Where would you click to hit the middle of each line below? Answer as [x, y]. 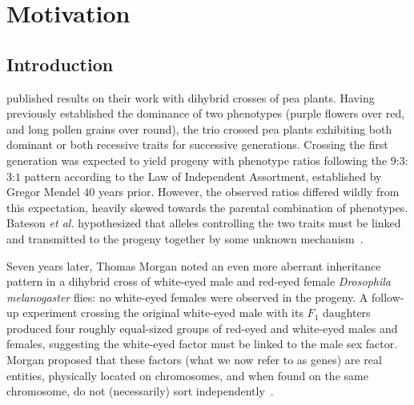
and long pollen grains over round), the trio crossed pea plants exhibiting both [199, 128]
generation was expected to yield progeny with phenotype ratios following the [197, 160]
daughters [346, 313]
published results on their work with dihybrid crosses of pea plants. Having [191, 97]
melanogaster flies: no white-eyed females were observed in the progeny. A [187, 297]
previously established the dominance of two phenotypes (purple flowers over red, [206, 113]
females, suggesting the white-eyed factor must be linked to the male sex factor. [202, 344]
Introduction [60, 64]
